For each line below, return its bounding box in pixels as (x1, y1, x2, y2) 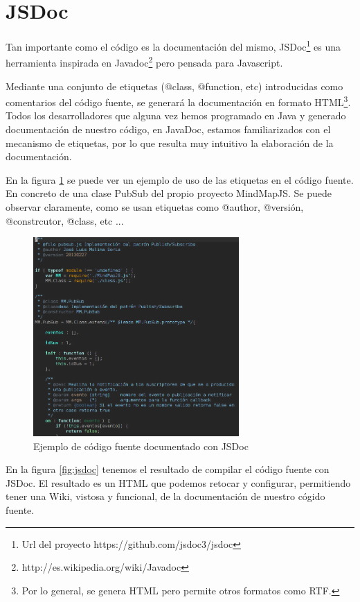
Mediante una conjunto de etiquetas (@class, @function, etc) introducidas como (6, 78, 343, 93)
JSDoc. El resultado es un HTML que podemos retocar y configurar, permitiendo (6, 475, 351, 490)
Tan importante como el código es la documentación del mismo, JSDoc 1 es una (6, 37, 341, 53)
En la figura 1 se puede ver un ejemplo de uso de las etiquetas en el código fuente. (6, 172, 354, 187)
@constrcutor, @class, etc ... (6, 213, 124, 227)
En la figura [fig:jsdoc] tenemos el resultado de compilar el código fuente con (6, 462, 330, 476)
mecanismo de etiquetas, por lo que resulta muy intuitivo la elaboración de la (6, 135, 334, 150)
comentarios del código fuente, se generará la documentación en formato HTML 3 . (6, 93, 351, 109)
